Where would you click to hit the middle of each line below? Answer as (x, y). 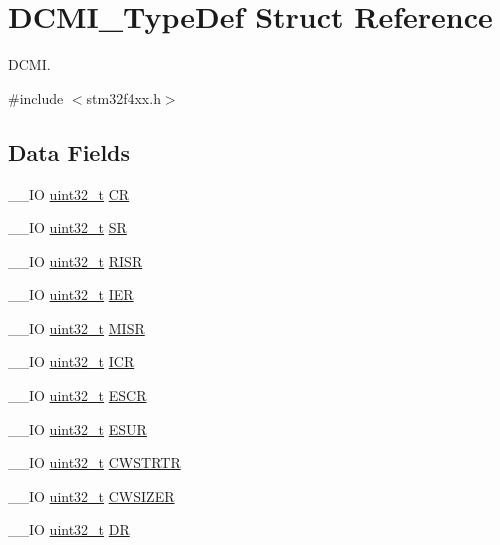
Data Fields (69, 151)
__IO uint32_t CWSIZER (91, 495)
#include (36, 97)
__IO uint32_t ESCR (77, 395)
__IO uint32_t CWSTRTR (94, 462)
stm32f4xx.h (123, 97)
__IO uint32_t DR (69, 529)
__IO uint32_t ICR (71, 361)
